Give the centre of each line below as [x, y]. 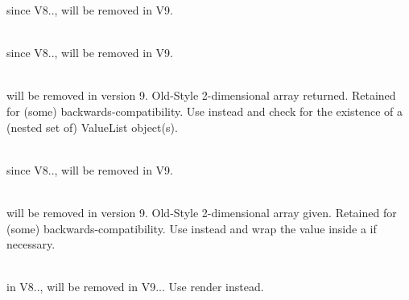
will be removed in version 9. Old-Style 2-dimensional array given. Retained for [202, 212]
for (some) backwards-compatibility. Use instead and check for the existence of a [205, 111]
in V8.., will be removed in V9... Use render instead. [135, 287]
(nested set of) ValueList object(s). [92, 127]
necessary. [31, 244]
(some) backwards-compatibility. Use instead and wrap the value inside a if [192, 228]
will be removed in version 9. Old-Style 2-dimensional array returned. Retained [201, 95]
